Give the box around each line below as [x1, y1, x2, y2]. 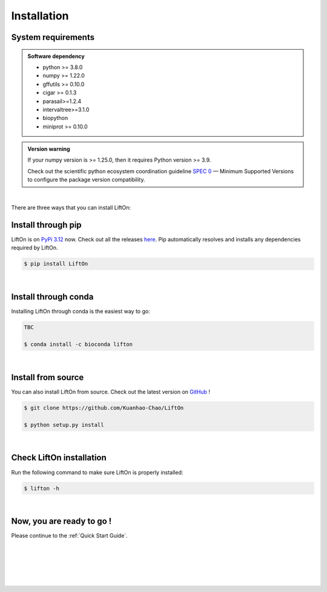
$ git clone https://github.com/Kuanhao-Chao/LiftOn [24, 404, 184, 411]
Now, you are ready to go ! [11, 516, 112, 527]
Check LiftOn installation [11, 453, 107, 463]
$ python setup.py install [24, 421, 104, 428]
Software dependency [27, 52, 85, 60]
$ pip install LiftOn [24, 260, 88, 268]
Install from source [11, 372, 84, 383]
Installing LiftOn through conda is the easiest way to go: [11, 308, 151, 315]
